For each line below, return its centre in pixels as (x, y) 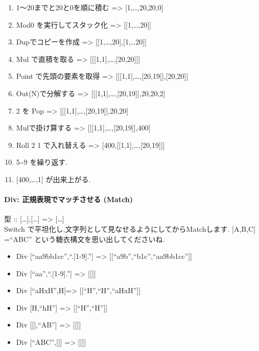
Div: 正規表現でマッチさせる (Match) (69, 199)
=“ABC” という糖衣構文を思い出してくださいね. (85, 239)
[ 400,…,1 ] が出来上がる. (53, 179)
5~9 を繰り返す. (42, 162)
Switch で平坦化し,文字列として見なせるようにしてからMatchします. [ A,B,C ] (130, 228)
